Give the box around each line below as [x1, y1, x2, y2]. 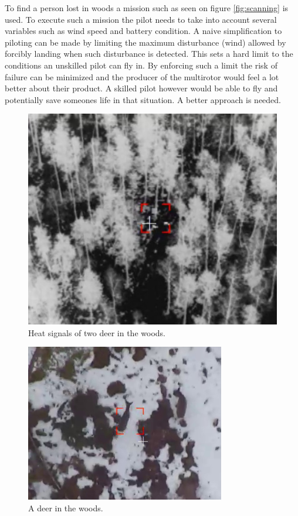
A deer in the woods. [28, 501, 103, 514]
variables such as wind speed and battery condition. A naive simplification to [5, 25, 282, 37]
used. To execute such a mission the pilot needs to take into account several [5, 13, 277, 25]
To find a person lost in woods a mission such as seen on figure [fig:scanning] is [5, 2, 289, 13]
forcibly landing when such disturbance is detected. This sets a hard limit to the [5, 47, 293, 60]
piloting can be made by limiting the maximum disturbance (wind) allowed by [5, 36, 286, 48]
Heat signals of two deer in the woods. [28, 326, 165, 339]
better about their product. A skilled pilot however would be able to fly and [5, 82, 278, 94]
